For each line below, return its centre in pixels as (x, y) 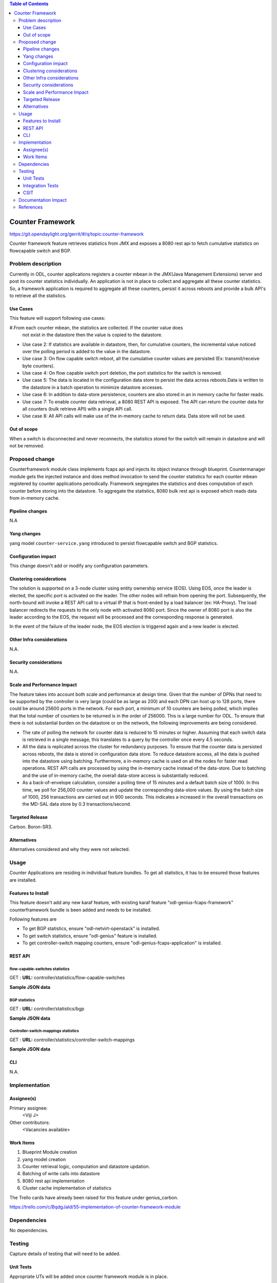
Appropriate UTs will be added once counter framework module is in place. (89, 1276)
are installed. (23, 880)
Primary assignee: (29, 1108)
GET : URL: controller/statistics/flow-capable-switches (67, 978)
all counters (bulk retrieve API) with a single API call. (77, 409)
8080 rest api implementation (53, 1181)
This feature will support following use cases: (57, 318)
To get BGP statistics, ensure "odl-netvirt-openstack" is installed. (91, 928)
